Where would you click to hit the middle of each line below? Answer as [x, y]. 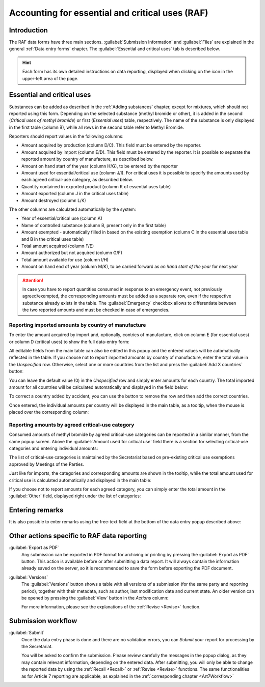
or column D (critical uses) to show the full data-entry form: [69, 342]
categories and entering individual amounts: [53, 448]
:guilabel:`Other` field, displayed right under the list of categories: [75, 496]
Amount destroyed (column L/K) [54, 200]
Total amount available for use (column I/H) [65, 259]
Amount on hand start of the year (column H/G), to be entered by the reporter [100, 166]
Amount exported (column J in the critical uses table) [75, 194]
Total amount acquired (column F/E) [58, 246]
